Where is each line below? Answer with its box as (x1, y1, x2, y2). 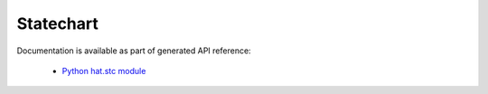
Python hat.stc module (61, 65, 146, 76)
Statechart (16, 14, 99, 33)
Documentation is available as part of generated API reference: (16, 45, 252, 56)
